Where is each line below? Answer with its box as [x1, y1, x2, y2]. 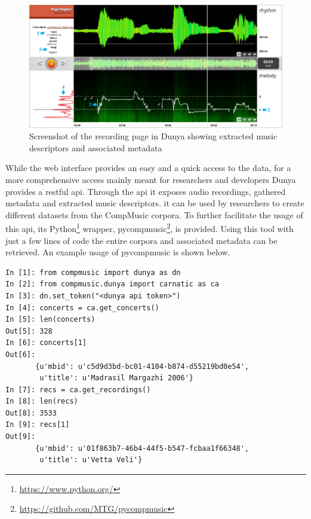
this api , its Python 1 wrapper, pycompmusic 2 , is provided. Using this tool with [5, 221, 294, 234]
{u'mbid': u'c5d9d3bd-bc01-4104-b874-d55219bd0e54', [35, 362, 250, 371]
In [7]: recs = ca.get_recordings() [5, 385, 151, 394]
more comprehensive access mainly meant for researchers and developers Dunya [5, 173, 296, 185]
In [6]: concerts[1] [5, 338, 87, 347]
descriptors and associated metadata [29, 141, 162, 154]
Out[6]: [5, 350, 36, 359]
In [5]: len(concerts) [5, 315, 96, 324]
